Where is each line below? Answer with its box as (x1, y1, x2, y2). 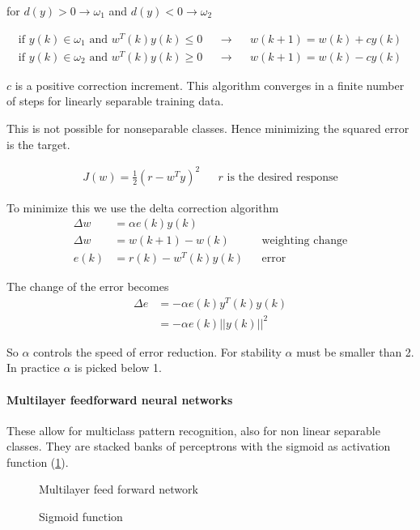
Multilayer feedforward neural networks (6, 391, 233, 408)
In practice (6, 359, 60, 376)
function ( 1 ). (6, 453, 69, 470)
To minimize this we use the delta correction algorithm (6, 199, 279, 216)
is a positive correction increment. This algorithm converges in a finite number (15, 76, 405, 93)
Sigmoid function (39, 508, 123, 525)
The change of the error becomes (6, 278, 169, 295)
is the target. (6, 135, 70, 152)
